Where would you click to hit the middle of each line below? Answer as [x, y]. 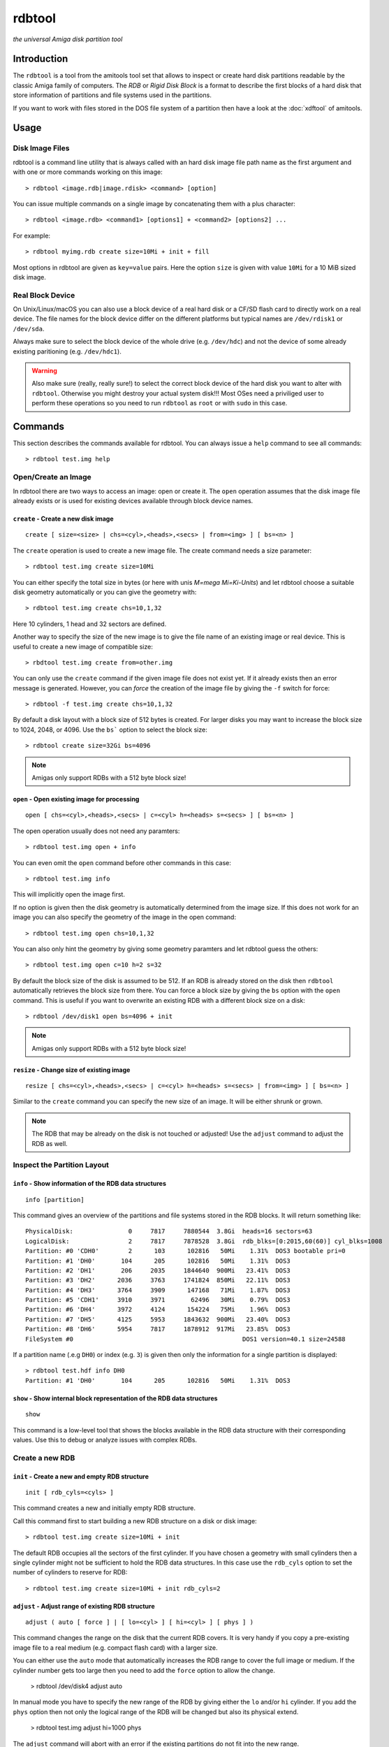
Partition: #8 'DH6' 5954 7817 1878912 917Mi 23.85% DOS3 [158, 1329]
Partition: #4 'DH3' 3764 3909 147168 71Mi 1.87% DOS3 [158, 1290]
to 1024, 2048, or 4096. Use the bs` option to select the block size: [110, 730]
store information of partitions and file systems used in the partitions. [112, 95]
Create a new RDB [44, 1458]
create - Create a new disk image [64, 519]
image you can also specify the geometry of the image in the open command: [125, 917]
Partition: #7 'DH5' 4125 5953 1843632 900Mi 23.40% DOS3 [158, 1319]
